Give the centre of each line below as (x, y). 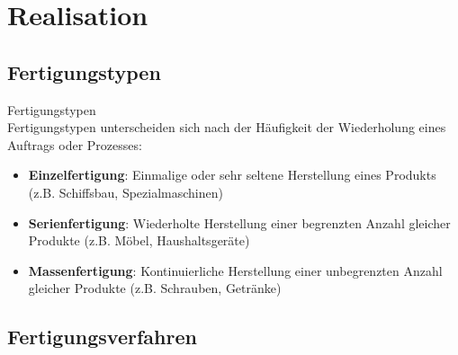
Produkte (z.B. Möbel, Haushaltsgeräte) (139, 240)
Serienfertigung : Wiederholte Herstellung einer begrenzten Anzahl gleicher (239, 222)
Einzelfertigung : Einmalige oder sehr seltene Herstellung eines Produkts (232, 175)
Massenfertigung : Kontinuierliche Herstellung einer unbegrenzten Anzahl (235, 270)
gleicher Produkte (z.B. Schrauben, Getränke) (155, 288)
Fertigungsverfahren (102, 337)
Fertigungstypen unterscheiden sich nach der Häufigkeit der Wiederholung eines (227, 127)
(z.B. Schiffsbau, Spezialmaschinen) (126, 192)
